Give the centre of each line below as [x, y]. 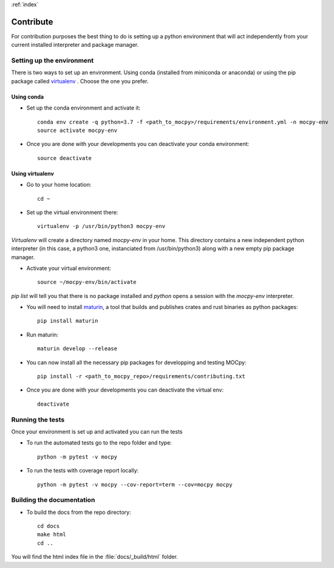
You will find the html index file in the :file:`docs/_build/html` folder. [95, 557]
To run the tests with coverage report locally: [83, 471]
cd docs [49, 526]
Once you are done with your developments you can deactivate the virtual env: [125, 390]
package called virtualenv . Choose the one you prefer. [80, 81]
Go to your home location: [59, 185]
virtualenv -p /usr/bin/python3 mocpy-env [101, 226]
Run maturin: [43, 334]
